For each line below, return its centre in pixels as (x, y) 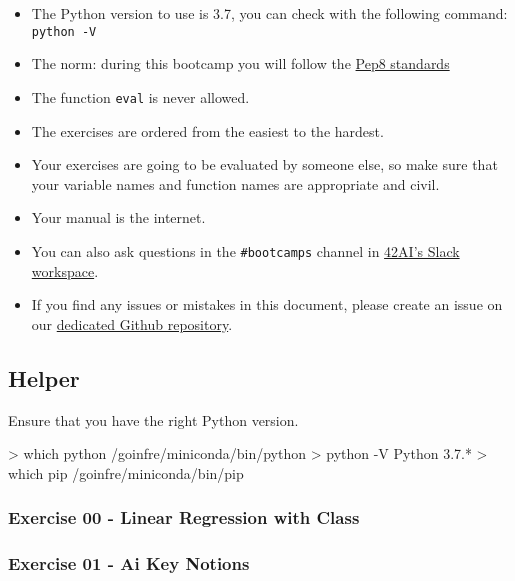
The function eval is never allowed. (140, 96)
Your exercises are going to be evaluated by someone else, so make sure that (264, 164)
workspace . (65, 270)
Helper (44, 377)
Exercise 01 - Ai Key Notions (129, 563)
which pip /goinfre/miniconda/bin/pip (126, 472)
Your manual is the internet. (118, 217)
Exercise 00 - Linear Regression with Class (184, 517)
